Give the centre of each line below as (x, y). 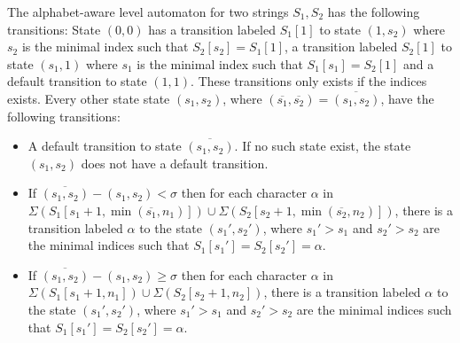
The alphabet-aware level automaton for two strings (148, 12)
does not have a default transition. (175, 163)
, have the (407, 98)
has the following (374, 12)
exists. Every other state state (89, 98)
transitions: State (54, 29)
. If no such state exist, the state (323, 146)
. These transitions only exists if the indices (309, 81)
